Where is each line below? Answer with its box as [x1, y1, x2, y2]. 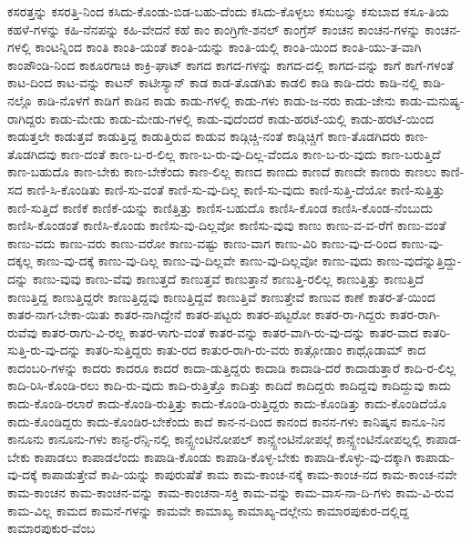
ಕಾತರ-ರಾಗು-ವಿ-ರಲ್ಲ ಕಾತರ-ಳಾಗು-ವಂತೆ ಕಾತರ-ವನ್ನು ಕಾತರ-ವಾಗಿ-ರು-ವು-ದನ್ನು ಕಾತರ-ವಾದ [41, 322, 419, 341]
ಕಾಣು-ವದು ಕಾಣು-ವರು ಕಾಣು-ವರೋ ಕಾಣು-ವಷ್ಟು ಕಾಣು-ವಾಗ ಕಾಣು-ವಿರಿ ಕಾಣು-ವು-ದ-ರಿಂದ [7, 233, 397, 252]
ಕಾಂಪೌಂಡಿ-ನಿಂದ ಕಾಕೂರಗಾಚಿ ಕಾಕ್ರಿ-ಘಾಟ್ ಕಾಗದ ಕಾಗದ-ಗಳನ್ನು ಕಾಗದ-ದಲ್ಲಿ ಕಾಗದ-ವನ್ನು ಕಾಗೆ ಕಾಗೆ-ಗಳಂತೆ [7, 55, 454, 74]
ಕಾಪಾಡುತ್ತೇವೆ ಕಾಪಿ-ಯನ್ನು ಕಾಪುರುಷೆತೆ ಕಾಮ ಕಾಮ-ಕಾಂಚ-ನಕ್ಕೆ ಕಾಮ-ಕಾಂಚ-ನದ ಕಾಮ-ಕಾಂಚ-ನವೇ [41, 465, 457, 484]
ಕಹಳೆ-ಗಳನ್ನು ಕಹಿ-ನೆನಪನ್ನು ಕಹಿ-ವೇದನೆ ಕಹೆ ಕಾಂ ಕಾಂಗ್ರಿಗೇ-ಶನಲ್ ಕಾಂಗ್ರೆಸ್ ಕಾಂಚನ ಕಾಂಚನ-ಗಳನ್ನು [7, 19, 421, 38]
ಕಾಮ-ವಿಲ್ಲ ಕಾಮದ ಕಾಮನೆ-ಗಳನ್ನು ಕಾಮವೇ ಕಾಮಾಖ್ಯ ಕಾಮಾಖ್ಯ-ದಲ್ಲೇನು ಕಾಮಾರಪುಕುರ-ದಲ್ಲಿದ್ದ [7, 500, 409, 519]
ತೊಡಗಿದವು [7, 144, 56, 163]
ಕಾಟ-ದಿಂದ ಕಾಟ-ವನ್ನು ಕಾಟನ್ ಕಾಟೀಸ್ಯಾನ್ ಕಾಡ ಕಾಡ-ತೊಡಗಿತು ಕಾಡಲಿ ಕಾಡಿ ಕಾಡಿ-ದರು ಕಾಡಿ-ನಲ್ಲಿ [7, 73, 419, 92]
